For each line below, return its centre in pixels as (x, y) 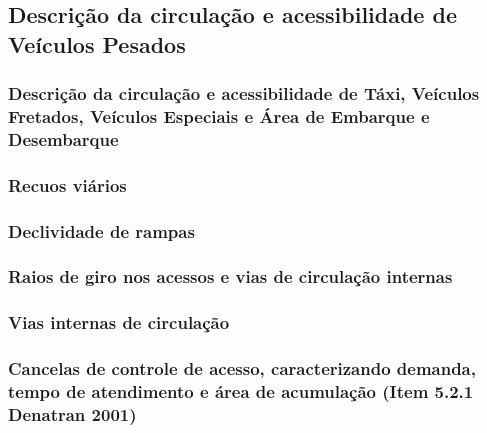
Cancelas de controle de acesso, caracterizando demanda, (242, 368)
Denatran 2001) (72, 414)
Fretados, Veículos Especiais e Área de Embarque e (219, 116)
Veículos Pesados (97, 43)
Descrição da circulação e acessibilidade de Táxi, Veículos (244, 93)
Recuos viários (67, 184)
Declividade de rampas (101, 230)
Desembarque (63, 138)
